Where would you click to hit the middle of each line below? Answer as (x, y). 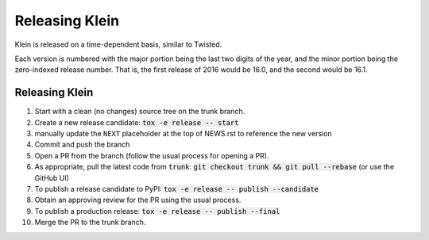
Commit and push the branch (82, 145)
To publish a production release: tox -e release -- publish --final (157, 211)
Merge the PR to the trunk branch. (90, 223)
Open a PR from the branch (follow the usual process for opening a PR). (152, 155)
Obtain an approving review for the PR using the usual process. (138, 200)
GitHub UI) (52, 177)
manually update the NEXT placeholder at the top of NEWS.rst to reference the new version (184, 134)
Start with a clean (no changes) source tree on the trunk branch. (140, 112)
